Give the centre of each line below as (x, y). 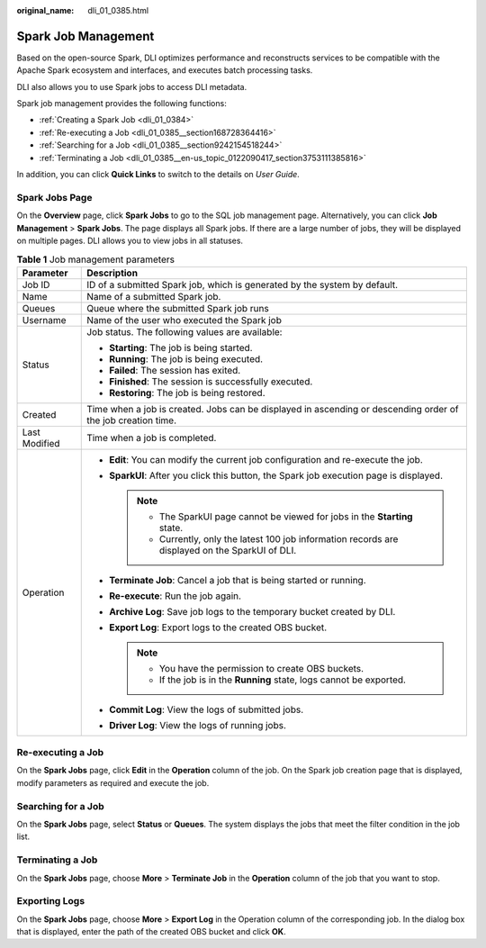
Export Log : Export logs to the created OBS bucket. (218, 627)
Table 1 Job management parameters (96, 259)
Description (112, 273)
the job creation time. (132, 420)
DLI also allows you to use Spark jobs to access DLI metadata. (132, 86)
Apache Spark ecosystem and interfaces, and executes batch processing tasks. (165, 70)
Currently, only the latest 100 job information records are (279, 538)
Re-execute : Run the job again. (175, 596)
